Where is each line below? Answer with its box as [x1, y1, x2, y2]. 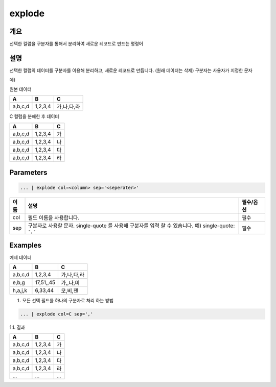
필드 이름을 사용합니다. [28, 214, 80, 222]
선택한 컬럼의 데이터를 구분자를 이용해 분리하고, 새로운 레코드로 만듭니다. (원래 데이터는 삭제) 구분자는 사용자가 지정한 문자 [9, 67, 252, 74]
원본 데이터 [9, 86, 32, 92]
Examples [9, 240, 42, 250]
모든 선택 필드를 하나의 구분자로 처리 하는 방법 [22, 298, 114, 304]
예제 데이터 [9, 254, 32, 260]
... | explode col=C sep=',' [20, 311, 94, 317]
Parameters [9, 168, 48, 177]
